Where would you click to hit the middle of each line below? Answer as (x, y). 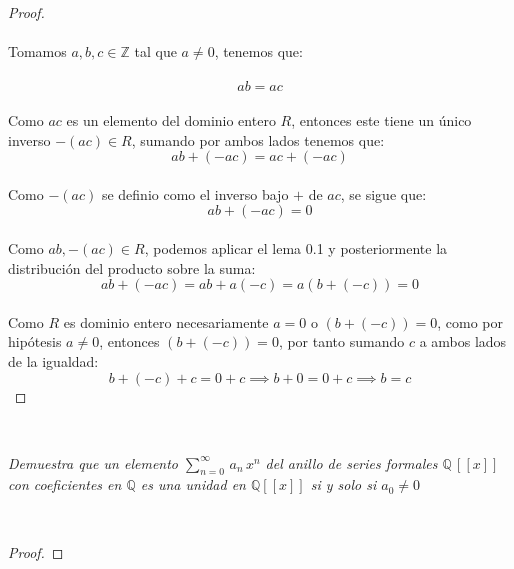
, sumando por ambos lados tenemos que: (258, 139)
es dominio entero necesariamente (166, 321)
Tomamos (37, 51)
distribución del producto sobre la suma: (132, 267)
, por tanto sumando (341, 341)
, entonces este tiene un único (381, 119)
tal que (155, 51)
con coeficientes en (65, 484)
